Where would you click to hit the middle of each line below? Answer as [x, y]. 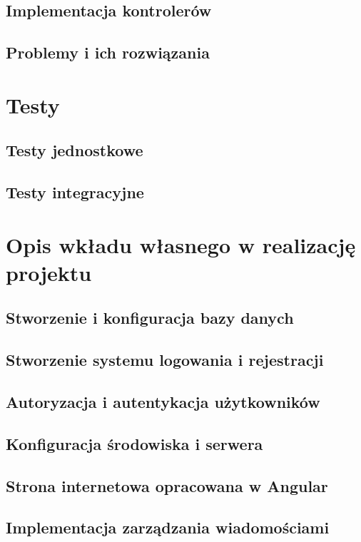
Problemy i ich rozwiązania [108, 52]
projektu [49, 272]
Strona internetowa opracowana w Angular [167, 485]
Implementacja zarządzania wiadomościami [168, 527]
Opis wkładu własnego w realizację [181, 244]
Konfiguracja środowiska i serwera [134, 443]
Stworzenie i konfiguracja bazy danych [150, 318]
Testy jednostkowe [75, 150]
